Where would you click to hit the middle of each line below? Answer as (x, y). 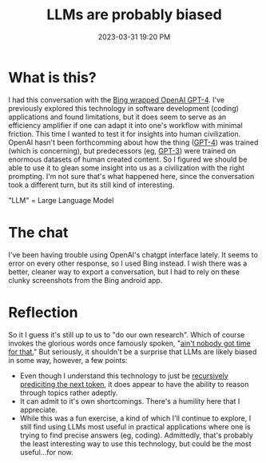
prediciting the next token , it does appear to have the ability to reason (134, 384)
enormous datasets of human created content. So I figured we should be (128, 159)
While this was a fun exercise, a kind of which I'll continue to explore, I (135, 418)
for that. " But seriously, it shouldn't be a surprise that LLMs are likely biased (133, 351)
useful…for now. (46, 452)
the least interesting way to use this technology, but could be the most (135, 443)
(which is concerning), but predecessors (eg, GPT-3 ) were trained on (122, 150)
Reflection (43, 312)
